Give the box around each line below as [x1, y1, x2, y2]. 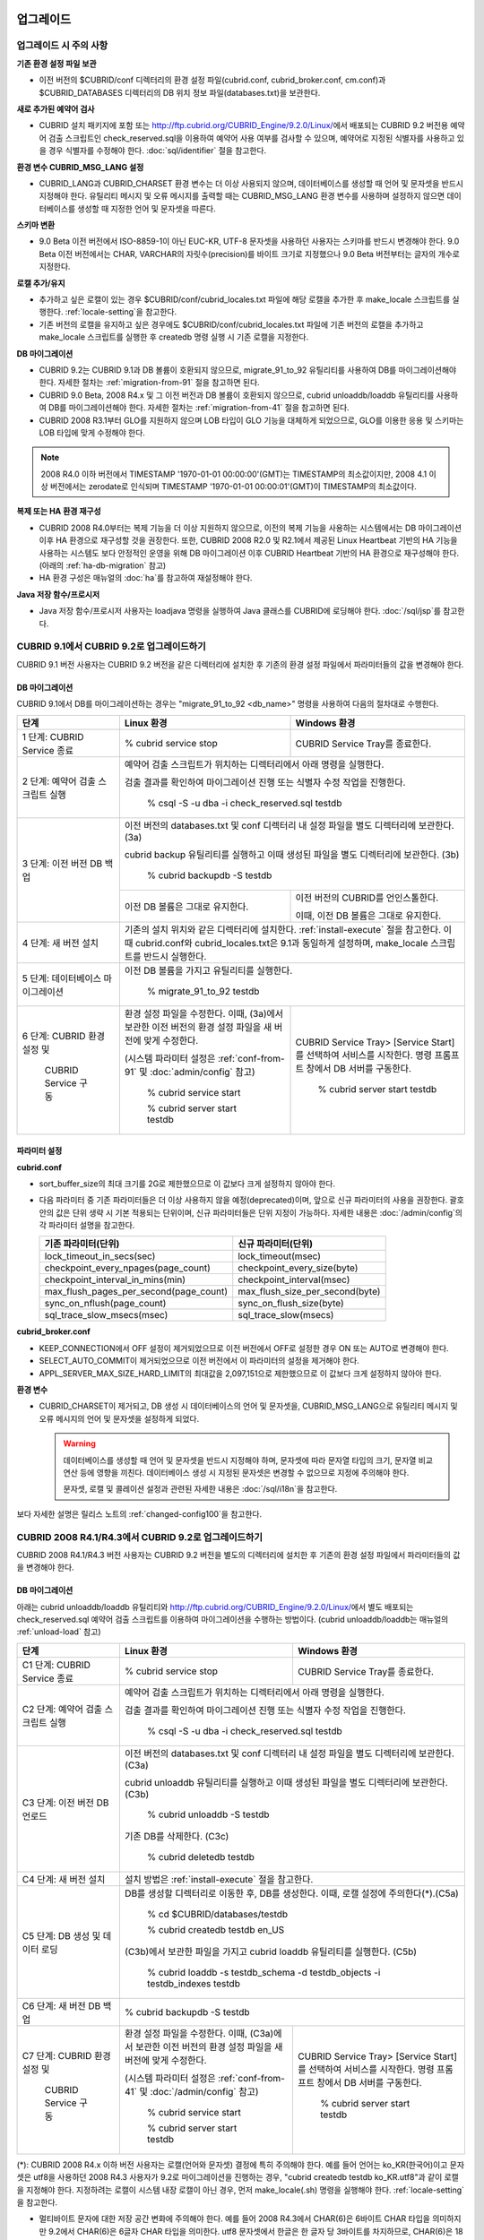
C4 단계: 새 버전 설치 [22, 1873, 106, 1885]
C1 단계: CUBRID [22, 1658, 91, 1671]
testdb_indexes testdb [146, 1977, 241, 1989]
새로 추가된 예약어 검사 [16, 103, 95, 114]
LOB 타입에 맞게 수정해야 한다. [39, 426, 145, 438]
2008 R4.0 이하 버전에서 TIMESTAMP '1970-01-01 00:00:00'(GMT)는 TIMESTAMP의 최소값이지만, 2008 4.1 [40, 469, 428, 479]
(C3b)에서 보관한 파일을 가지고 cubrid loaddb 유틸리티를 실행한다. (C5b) [124, 1945, 417, 1958]
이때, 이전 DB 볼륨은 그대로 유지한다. [295, 909, 442, 922]
